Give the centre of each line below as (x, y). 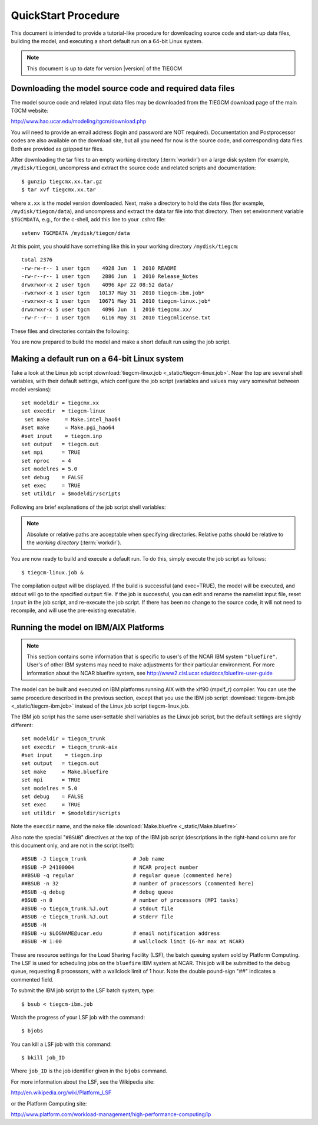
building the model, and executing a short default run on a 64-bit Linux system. (107, 41)
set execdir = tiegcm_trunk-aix (69, 747)
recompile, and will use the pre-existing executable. (74, 610)
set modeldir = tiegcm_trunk (63, 739)
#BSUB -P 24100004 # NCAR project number (110, 867)
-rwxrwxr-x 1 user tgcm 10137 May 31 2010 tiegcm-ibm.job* (113, 293)
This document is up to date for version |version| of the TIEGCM (105, 68)
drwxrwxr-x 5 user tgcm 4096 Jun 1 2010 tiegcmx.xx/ (107, 309)
